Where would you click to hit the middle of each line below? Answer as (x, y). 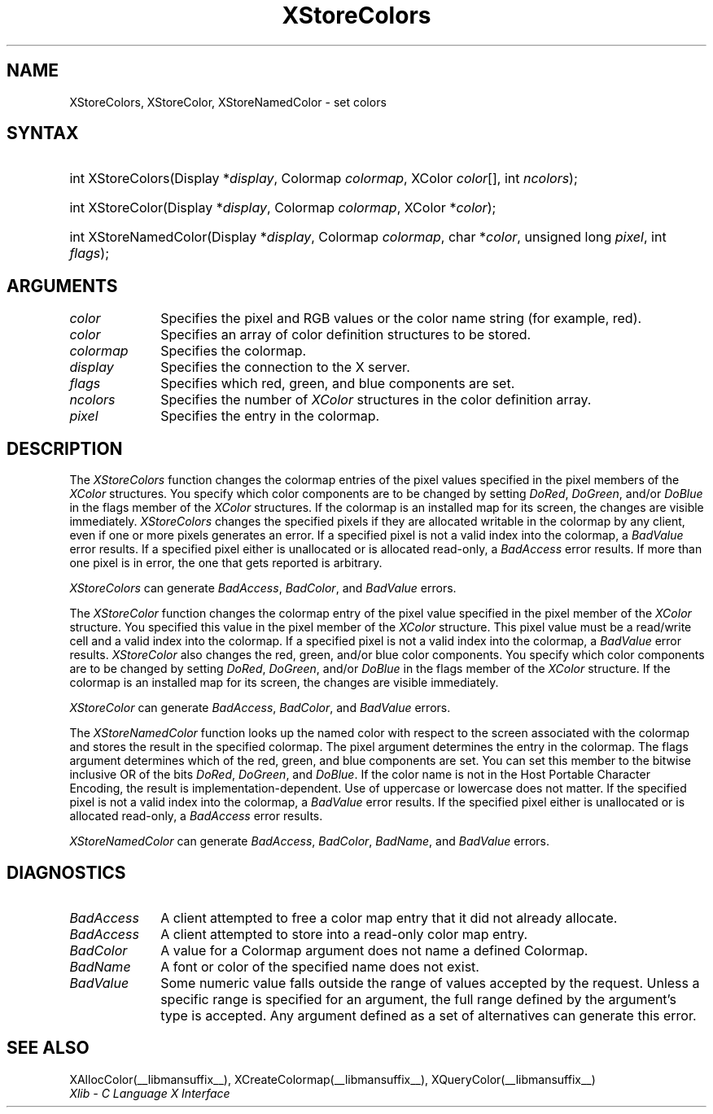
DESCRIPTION (65, 448)
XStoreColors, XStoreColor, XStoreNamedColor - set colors (228, 102)
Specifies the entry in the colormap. (270, 416)
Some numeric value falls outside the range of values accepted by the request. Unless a (430, 983)
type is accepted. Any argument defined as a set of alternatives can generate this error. (429, 1015)
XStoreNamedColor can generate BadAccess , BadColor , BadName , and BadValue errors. (310, 841)
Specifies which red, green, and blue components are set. (338, 384)
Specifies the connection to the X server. (285, 367)
